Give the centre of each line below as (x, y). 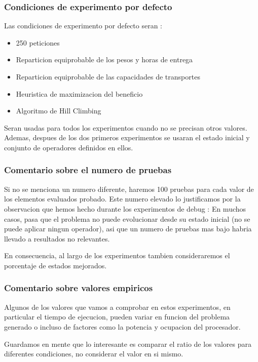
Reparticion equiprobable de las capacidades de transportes (108, 76)
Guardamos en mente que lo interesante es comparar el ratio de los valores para (128, 344)
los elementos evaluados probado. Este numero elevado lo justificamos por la (122, 199)
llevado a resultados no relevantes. (57, 238)
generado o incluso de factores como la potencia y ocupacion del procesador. (122, 326)
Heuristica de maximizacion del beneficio (79, 93)
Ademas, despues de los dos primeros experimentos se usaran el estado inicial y (127, 137)
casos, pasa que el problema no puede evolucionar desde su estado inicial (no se (127, 218)
